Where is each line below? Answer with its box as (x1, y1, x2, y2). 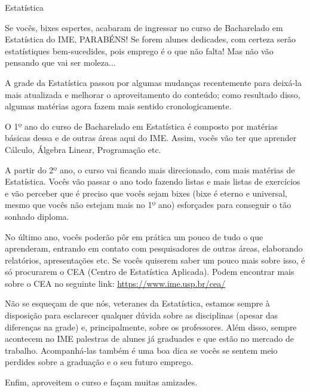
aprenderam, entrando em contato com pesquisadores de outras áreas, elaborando (5, 242, 303, 255)
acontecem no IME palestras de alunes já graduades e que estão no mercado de (5, 332, 294, 345)
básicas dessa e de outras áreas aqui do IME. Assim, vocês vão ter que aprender (5, 131, 297, 144)
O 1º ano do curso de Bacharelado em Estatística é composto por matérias (5, 120, 278, 132)
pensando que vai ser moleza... (5, 56, 116, 69)
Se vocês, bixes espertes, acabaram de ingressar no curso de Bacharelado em (5, 21, 283, 33)
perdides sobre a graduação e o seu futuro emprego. (5, 356, 194, 368)
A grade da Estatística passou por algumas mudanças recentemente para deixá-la (5, 76, 302, 88)
